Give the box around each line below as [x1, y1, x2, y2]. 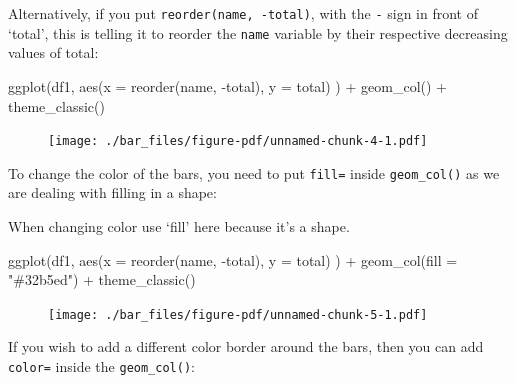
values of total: [8, 42, 99, 63]
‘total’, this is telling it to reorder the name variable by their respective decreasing [8, 22, 508, 43]
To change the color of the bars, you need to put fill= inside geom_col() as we [8, 162, 500, 183]
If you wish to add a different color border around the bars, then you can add [8, 336, 484, 357]
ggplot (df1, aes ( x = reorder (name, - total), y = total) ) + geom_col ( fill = [8, 249, 458, 270]
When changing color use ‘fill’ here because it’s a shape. [8, 216, 350, 236]
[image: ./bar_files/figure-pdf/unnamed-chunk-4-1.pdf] [48, 134, 428, 149]
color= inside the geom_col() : [8, 356, 195, 377]
